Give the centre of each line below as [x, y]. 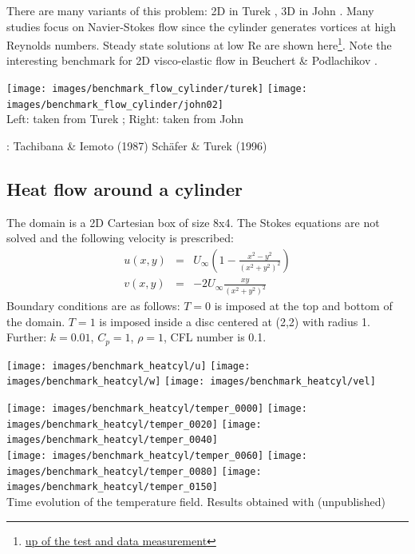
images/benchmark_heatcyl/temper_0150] [112, 487]
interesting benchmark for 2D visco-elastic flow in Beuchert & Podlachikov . [192, 60]
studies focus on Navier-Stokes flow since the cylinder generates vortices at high [201, 26]
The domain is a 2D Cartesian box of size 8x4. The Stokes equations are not [193, 222]
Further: [27, 337]
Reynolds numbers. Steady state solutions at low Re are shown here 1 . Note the [199, 44]
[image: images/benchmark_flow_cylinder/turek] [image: [157, 89]
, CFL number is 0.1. [215, 337]
